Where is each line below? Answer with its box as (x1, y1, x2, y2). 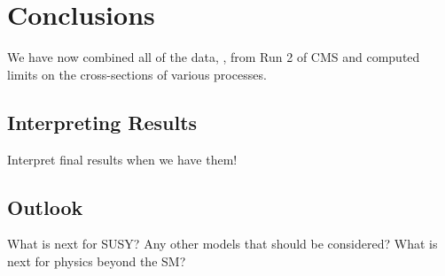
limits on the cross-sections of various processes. (7, 65, 267, 83)
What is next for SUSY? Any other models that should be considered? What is (7, 234, 438, 253)
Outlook (7, 193, 83, 220)
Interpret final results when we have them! (7, 149, 238, 168)
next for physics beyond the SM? (7, 251, 186, 270)
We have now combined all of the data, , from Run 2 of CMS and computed (7, 48, 420, 66)
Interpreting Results (7, 108, 198, 135)
